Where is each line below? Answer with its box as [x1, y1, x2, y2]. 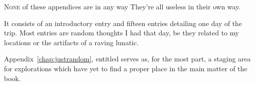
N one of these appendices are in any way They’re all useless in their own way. [4, 1, 241, 11]
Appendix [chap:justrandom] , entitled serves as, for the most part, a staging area [4, 54, 251, 64]
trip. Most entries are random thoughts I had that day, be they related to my [4, 28, 239, 38]
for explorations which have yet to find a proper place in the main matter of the [4, 63, 248, 73]
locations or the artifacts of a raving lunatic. [4, 37, 139, 47]
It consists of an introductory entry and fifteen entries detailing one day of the [4, 18, 242, 28]
